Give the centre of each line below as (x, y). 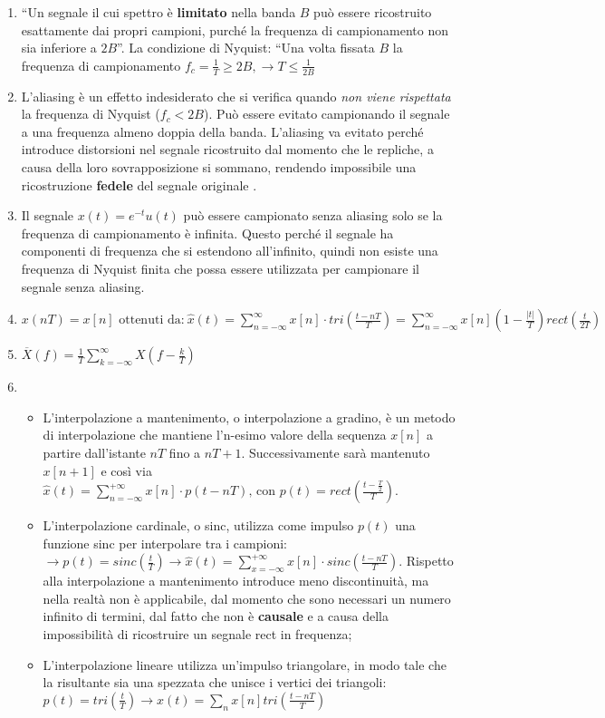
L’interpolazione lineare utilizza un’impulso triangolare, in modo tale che (245, 664)
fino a (185, 452)
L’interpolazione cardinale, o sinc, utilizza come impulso (198, 525)
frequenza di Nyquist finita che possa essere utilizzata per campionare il (220, 268)
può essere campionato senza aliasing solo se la (313, 215)
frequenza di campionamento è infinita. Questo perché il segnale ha (207, 233)
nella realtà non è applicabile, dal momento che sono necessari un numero (247, 598)
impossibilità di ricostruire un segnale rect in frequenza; (197, 634)
